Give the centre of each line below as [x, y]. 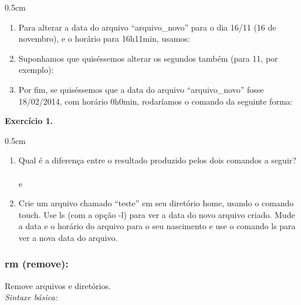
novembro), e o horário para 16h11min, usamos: [104, 38]
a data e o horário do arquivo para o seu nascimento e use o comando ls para [157, 226]
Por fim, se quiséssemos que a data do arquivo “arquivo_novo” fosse [141, 89]
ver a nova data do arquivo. [68, 237]
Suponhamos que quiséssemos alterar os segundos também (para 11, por [148, 58]
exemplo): [36, 70]
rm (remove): [37, 264]
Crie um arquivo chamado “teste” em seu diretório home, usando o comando [156, 203]
